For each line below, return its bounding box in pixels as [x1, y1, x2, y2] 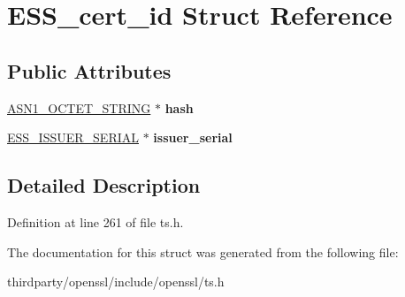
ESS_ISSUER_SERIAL [7, 128, 139, 147]
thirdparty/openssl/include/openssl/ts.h [7, 272, 225, 291]
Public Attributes [7, 57, 172, 84]
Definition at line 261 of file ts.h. [7, 212, 184, 231]
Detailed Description [7, 171, 201, 199]
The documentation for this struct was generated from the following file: [7, 242, 399, 261]
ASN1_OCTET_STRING [7, 98, 151, 117]
